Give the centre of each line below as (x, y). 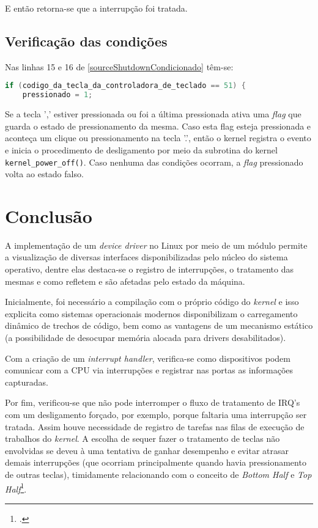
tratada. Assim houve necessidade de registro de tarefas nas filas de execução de (155, 426)
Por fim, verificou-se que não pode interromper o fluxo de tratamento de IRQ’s (153, 402)
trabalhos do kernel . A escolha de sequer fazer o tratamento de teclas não (142, 438)
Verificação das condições (86, 41)
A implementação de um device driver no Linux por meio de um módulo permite (156, 245)
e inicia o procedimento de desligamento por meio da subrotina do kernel (141, 149)
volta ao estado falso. (44, 174)
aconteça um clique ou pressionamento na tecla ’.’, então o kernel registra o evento (158, 138)
